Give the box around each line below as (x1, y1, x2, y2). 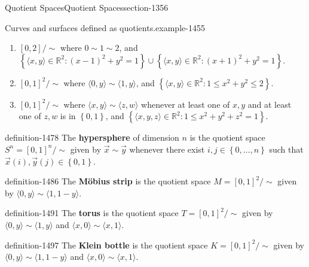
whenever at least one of (141, 98, 230, 110)
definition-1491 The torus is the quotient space (5, 207, 179, 219)
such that (269, 142, 304, 155)
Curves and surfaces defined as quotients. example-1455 (5, 21, 205, 34)
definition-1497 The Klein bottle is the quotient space (5, 238, 208, 251)
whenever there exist (129, 142, 205, 155)
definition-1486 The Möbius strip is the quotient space (5, 175, 211, 187)
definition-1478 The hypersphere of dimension (5, 131, 179, 144)
